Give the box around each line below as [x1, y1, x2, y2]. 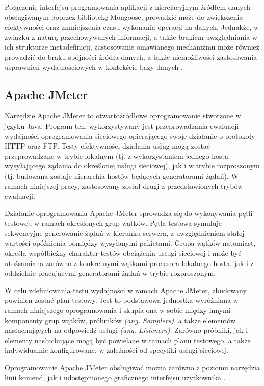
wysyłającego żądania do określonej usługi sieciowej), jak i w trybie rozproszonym [5, 160, 260, 171]
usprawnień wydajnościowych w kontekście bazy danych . [5, 61, 183, 72]
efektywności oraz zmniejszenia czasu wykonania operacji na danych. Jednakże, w [5, 21, 259, 32]
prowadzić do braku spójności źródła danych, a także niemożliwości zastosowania [5, 51, 257, 62]
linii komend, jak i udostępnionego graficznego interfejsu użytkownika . [5, 372, 226, 382]
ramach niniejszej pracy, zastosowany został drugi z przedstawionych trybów [5, 180, 243, 191]
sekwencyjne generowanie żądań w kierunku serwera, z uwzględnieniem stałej [5, 227, 245, 238]
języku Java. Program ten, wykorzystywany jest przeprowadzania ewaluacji [5, 120, 239, 131]
